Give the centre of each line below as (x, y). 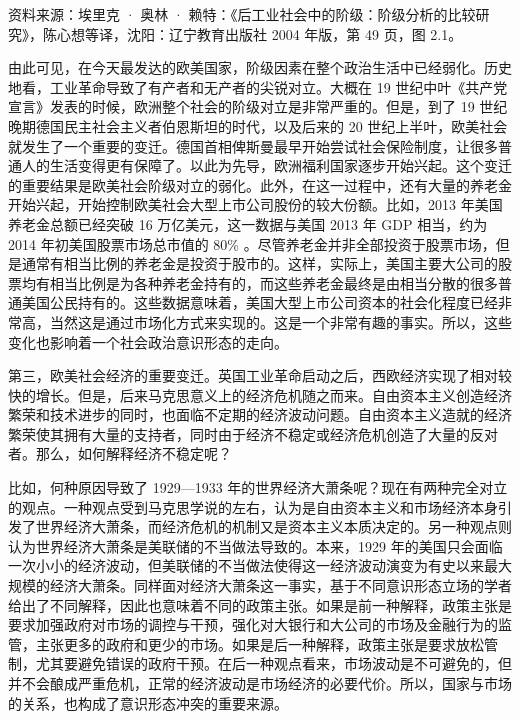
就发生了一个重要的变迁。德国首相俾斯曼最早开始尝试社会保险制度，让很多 (253, 145)
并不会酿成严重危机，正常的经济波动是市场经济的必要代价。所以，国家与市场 (260, 683)
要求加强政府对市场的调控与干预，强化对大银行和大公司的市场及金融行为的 (253, 624)
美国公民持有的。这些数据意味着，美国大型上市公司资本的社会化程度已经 (259, 302)
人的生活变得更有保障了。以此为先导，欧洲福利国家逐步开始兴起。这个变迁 (266, 165)
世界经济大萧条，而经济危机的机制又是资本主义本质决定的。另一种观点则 (273, 526)
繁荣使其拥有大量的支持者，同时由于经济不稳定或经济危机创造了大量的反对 (253, 433)
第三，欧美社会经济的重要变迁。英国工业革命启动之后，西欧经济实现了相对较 (260, 375)
